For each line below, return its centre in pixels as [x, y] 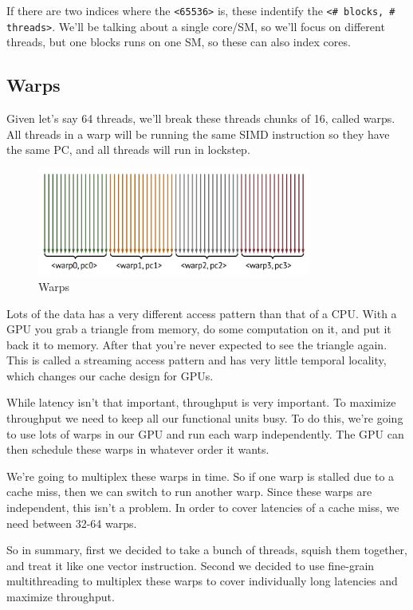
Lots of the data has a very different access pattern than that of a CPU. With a [202, 313]
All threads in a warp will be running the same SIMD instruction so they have [198, 134]
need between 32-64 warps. [72, 523]
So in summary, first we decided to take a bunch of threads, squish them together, [207, 550]
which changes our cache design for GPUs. [110, 375]
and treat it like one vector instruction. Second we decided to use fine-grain [191, 565]
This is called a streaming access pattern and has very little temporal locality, [197, 360]
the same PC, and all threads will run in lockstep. [128, 150]
